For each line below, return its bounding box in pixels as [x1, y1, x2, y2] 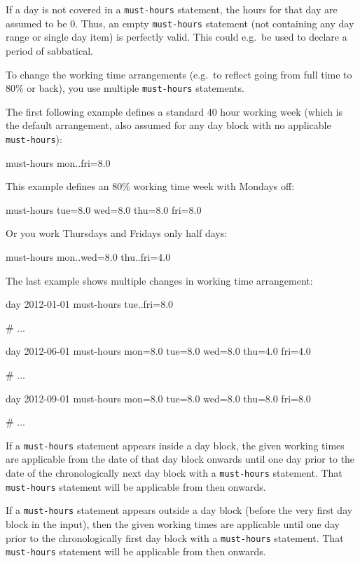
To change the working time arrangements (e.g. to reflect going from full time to [6, 67, 352, 81]
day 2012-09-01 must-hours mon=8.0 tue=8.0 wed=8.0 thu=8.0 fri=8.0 [6, 391, 311, 405]
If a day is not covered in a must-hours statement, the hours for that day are [6, 2, 338, 16]
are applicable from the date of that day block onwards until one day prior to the [6, 452, 355, 466]
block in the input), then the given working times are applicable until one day [6, 516, 340, 531]
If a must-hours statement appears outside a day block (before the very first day [6, 503, 353, 517]
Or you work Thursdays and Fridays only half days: [6, 226, 228, 240]
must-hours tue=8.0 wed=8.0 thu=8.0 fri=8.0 [6, 202, 202, 217]
